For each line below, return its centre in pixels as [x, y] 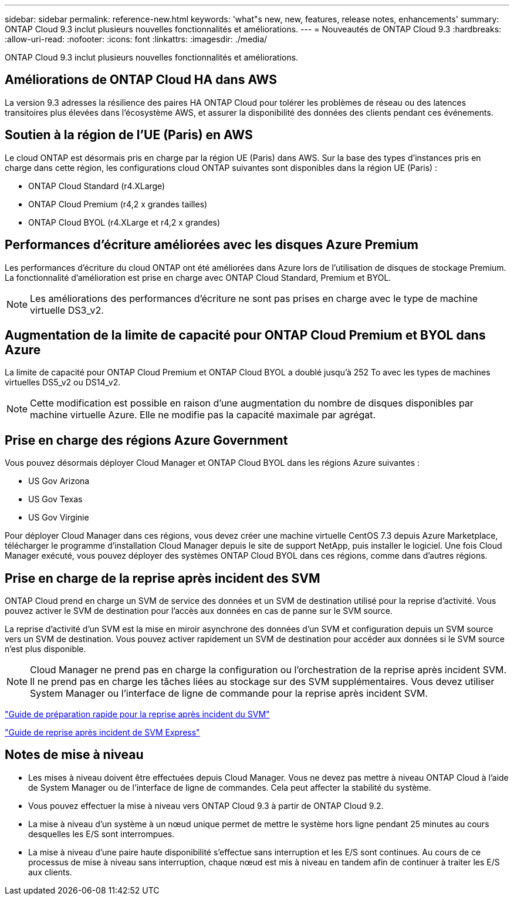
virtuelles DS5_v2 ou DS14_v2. [63, 382]
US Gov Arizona [59, 481]
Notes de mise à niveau [74, 755]
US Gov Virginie [59, 518]
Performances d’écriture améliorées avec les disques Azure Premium [212, 245]
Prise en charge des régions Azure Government [146, 440]
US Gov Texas [55, 499]
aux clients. [50, 872]
